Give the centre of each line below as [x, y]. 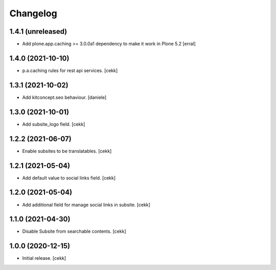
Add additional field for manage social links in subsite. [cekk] [86, 205]
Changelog [33, 13]
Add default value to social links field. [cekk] [69, 178]
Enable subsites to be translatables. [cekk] [67, 151]
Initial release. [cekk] [44, 258]
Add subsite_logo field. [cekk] [54, 124]
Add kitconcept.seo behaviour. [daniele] [64, 97]
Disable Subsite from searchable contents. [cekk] [74, 231]
